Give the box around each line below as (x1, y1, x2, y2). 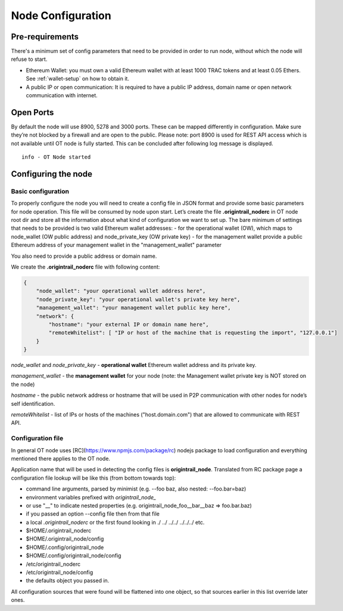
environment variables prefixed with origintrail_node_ (26, 493, 157, 501)
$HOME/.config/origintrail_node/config (26, 552, 121, 559)
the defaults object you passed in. (26, 577, 110, 584)
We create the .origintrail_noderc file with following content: (11, 263, 160, 270)
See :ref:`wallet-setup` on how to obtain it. (26, 75, 129, 82)
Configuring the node (11, 169, 92, 179)
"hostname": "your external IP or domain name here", (48, 321, 209, 328)
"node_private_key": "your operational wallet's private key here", (36, 296, 241, 303)
